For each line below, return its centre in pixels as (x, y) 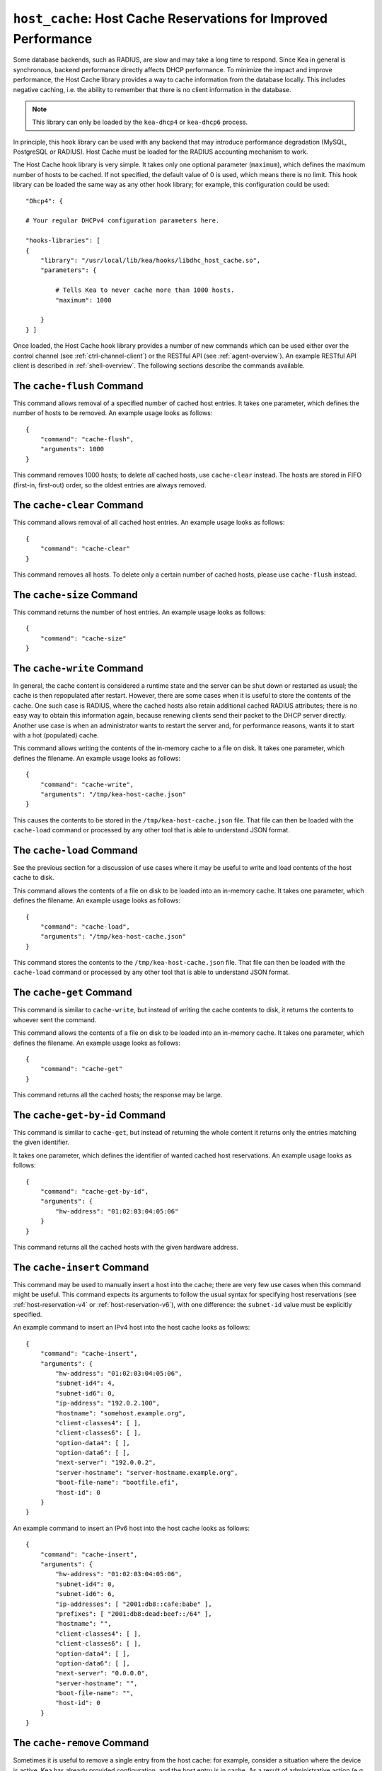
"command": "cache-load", (85, 927)
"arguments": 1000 (72, 449)
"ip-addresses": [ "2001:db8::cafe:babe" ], (134, 1604)
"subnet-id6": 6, (86, 1594)
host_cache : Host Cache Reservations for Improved (170, 18)
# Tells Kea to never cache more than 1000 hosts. (145, 290)
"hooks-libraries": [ (63, 241)
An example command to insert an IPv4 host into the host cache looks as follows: (132, 1328)
